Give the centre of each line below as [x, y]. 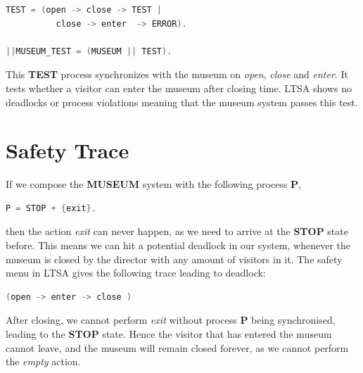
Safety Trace [68, 150]
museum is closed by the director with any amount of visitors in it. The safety [174, 259]
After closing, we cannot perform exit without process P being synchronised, [171, 320]
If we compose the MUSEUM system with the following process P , [153, 184]
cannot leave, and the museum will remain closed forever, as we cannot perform [177, 347]
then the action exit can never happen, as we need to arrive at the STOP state [177, 231]
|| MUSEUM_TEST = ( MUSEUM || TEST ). [89, 51]
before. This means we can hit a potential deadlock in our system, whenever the [178, 245]
